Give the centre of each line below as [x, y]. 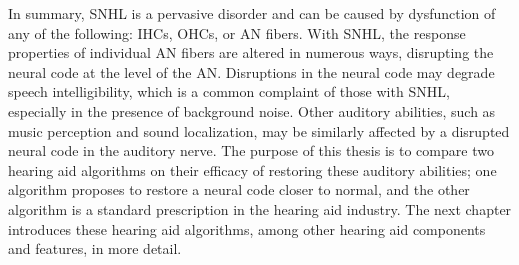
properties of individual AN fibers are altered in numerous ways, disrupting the [251, 52]
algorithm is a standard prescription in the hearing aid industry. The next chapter [260, 208]
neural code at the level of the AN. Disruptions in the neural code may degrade [251, 71]
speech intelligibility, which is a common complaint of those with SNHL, [229, 91]
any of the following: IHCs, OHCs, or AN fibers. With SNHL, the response [237, 32]
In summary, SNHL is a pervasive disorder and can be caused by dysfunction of [252, 13]
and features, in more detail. [95, 248]
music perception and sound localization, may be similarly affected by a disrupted [259, 130]
